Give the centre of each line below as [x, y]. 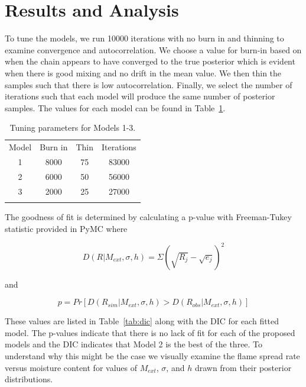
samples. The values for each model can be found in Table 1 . [115, 107]
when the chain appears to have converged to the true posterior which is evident [150, 61]
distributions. [29, 379]
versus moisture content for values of [71, 367]
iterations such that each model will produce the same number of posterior [140, 96]
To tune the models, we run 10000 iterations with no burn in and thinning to [144, 38]
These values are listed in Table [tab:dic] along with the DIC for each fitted [142, 321]
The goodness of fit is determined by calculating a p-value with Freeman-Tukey [148, 217]
